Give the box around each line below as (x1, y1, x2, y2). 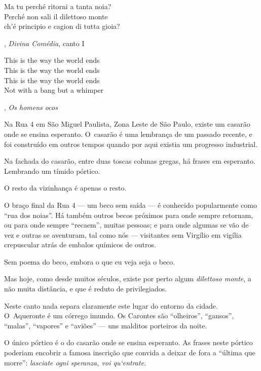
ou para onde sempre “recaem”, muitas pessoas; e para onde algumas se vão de (4, 219, 249, 230)
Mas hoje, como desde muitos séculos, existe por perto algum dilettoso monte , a (4, 273, 251, 284)
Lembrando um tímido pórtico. (4, 165, 100, 176)
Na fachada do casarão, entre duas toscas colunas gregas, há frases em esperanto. (4, 156, 255, 166)
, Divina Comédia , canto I (4, 38, 85, 48)
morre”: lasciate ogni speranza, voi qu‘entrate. (4, 357, 146, 367)
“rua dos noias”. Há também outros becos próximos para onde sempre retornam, (4, 209, 253, 220)
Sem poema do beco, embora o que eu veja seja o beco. (4, 256, 175, 267)
